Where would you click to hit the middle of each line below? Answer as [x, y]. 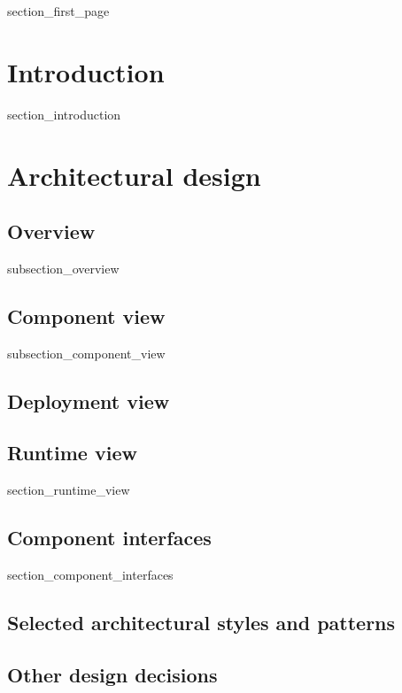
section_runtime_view [69, 490]
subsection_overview [63, 268]
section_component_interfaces [90, 575]
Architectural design [134, 175]
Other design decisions [112, 674]
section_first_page [58, 11]
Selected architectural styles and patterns [201, 623]
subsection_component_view [86, 353]
